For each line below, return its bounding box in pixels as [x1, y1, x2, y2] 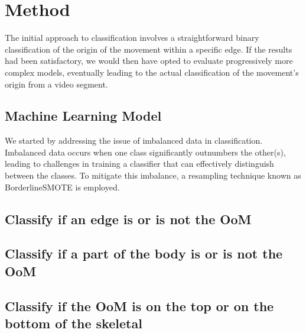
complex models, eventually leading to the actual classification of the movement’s [5, 66, 299, 78]
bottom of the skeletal [5, 314, 142, 332]
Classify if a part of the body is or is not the [5, 244, 283, 263]
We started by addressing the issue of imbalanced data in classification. [5, 134, 263, 147]
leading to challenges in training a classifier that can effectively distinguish [5, 157, 274, 170]
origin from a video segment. [5, 77, 108, 90]
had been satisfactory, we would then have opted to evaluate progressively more [5, 54, 293, 67]
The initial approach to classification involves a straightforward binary [5, 31, 259, 44]
